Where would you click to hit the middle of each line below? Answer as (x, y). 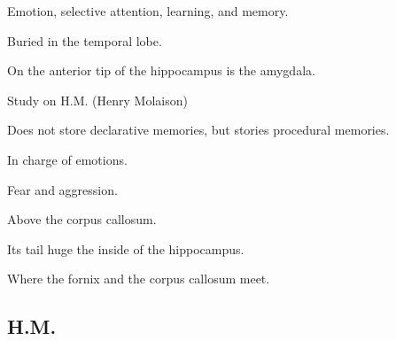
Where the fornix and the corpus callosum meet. (139, 279)
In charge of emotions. (67, 159)
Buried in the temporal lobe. (85, 40)
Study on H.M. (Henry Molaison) (97, 100)
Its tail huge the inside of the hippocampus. (126, 248)
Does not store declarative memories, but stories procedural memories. (198, 130)
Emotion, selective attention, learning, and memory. (148, 11)
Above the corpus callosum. (82, 219)
